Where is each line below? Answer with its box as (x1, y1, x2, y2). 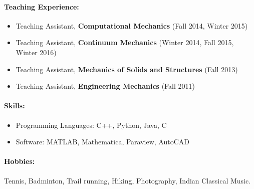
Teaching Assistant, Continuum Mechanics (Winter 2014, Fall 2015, (16, 37, 234, 48)
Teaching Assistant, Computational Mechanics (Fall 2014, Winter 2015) (16, 20, 248, 31)
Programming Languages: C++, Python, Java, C (16, 119, 167, 130)
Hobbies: (4, 156, 35, 166)
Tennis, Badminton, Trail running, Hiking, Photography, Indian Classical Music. (4, 175, 251, 185)
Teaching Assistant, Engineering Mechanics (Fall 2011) (16, 81, 195, 91)
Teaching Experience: (4, 1, 79, 12)
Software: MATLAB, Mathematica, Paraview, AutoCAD (16, 136, 189, 147)
